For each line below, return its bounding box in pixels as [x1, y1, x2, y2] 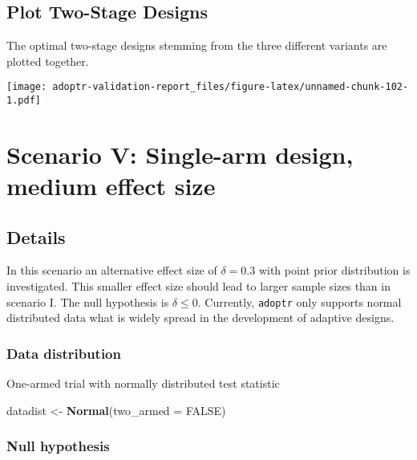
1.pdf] [6, 95, 41, 107]
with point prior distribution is [258, 262, 411, 279]
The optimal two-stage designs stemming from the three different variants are [6, 37, 387, 54]
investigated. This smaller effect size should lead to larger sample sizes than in [6, 278, 391, 295]
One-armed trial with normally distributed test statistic [6, 375, 280, 392]
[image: [6, 81, 47, 93]
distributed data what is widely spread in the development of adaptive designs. [6, 309, 395, 326]
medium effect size [6, 169, 216, 202]
